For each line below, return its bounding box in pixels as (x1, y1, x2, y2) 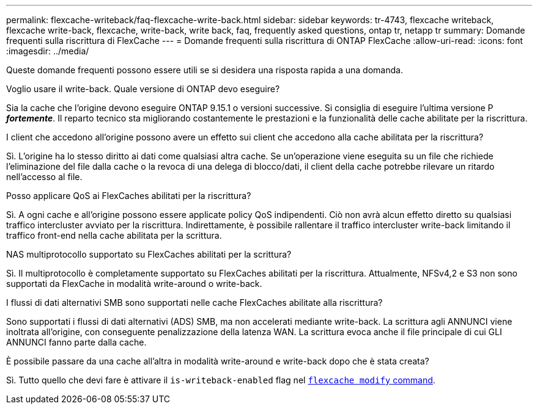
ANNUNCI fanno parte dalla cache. (6, 337, 147, 347)
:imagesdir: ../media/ (6, 46, 89, 56)
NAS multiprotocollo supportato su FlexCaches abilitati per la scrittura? (6, 249, 292, 259)
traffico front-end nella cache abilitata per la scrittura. (6, 230, 222, 241)
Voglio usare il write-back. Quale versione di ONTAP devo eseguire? (6, 84, 280, 94)
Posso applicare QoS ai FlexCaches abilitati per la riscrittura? (6, 190, 251, 201)
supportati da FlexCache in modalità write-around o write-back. (6, 278, 262, 289)
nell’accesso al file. (6, 172, 83, 182)
